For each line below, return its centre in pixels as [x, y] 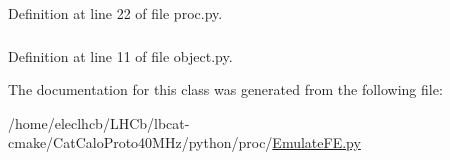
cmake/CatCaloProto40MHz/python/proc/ [140, 142]
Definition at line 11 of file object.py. [120, 55]
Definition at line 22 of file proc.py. [115, 13]
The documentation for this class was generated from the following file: [225, 89]
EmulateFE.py [316, 142]
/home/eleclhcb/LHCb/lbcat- [99, 122]
